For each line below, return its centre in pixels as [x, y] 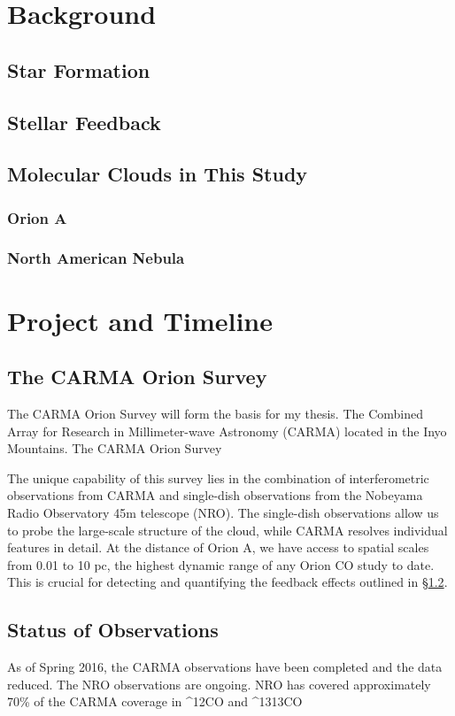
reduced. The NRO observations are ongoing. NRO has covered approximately [219, 684]
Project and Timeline [140, 320]
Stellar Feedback [84, 122]
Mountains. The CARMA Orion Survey [115, 448]
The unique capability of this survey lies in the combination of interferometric [218, 477]
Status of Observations [113, 630]
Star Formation [79, 69]
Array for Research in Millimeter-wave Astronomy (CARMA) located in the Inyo [227, 431]
